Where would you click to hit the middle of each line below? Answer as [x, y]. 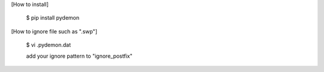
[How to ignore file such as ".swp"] [54, 31]
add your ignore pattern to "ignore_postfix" [79, 56]
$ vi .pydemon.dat [49, 45]
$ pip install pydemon [53, 18]
